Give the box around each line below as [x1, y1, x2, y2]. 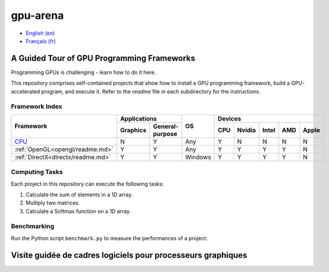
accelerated [11, 88, 40, 95]
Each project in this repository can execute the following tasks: [11, 180, 164, 187]
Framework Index [11, 102, 62, 111]
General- [153, 122, 179, 130]
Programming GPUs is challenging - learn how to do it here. [11, 69, 156, 76]
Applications [120, 114, 157, 122]
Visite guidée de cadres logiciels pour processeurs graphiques [11, 250, 247, 260]
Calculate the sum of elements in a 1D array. [25, 191, 133, 198]
